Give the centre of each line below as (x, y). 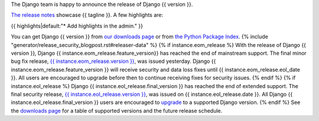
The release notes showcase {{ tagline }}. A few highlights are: (87, 15)
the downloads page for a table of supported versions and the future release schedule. (117, 110)
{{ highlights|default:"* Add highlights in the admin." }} (77, 26)
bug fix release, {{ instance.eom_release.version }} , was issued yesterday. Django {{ (113, 61)
